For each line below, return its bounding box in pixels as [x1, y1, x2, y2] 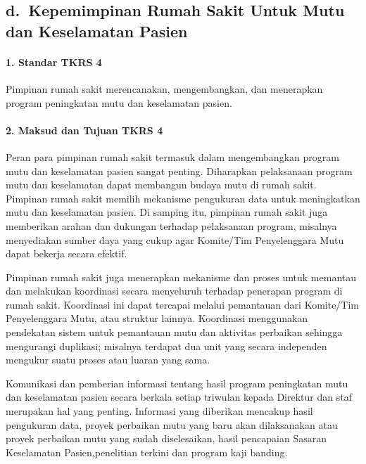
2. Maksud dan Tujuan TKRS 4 [6, 122, 163, 137]
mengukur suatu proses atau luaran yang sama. [6, 352, 210, 367]
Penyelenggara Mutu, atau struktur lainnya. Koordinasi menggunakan [6, 311, 308, 326]
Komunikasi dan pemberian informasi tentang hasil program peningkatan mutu [6, 375, 348, 390]
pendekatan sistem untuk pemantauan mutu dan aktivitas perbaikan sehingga [6, 325, 343, 340]
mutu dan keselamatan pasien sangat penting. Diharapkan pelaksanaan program [6, 163, 353, 178]
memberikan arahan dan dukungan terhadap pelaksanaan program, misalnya [6, 218, 337, 233]
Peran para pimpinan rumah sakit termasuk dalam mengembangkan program [6, 149, 339, 164]
